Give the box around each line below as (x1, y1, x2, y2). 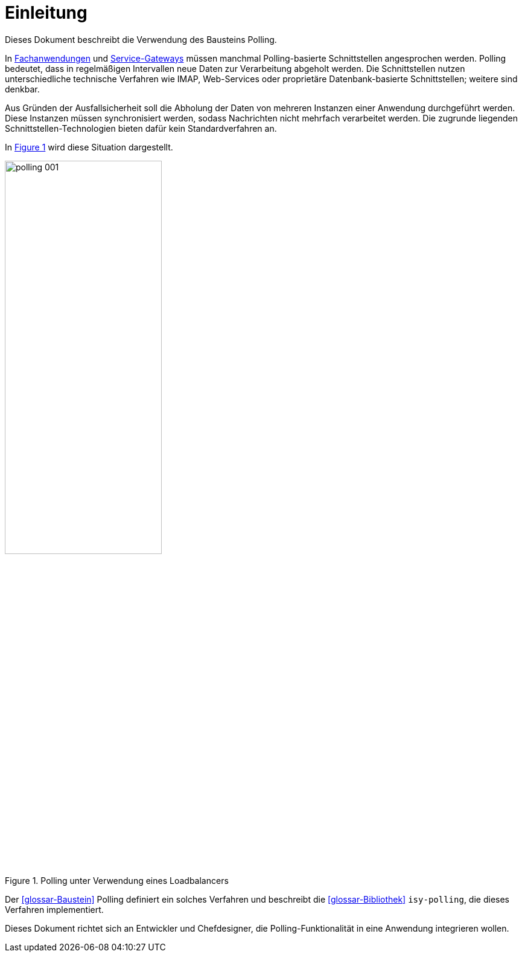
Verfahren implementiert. (5, 904, 104, 915)
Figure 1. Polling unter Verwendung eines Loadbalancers (5, 875, 229, 886)
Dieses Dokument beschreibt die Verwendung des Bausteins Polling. (5, 34, 277, 45)
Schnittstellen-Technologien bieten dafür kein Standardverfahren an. (5, 123, 277, 134)
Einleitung (5, 2, 88, 23)
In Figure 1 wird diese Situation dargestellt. (5, 141, 173, 152)
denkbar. (5, 83, 40, 94)
